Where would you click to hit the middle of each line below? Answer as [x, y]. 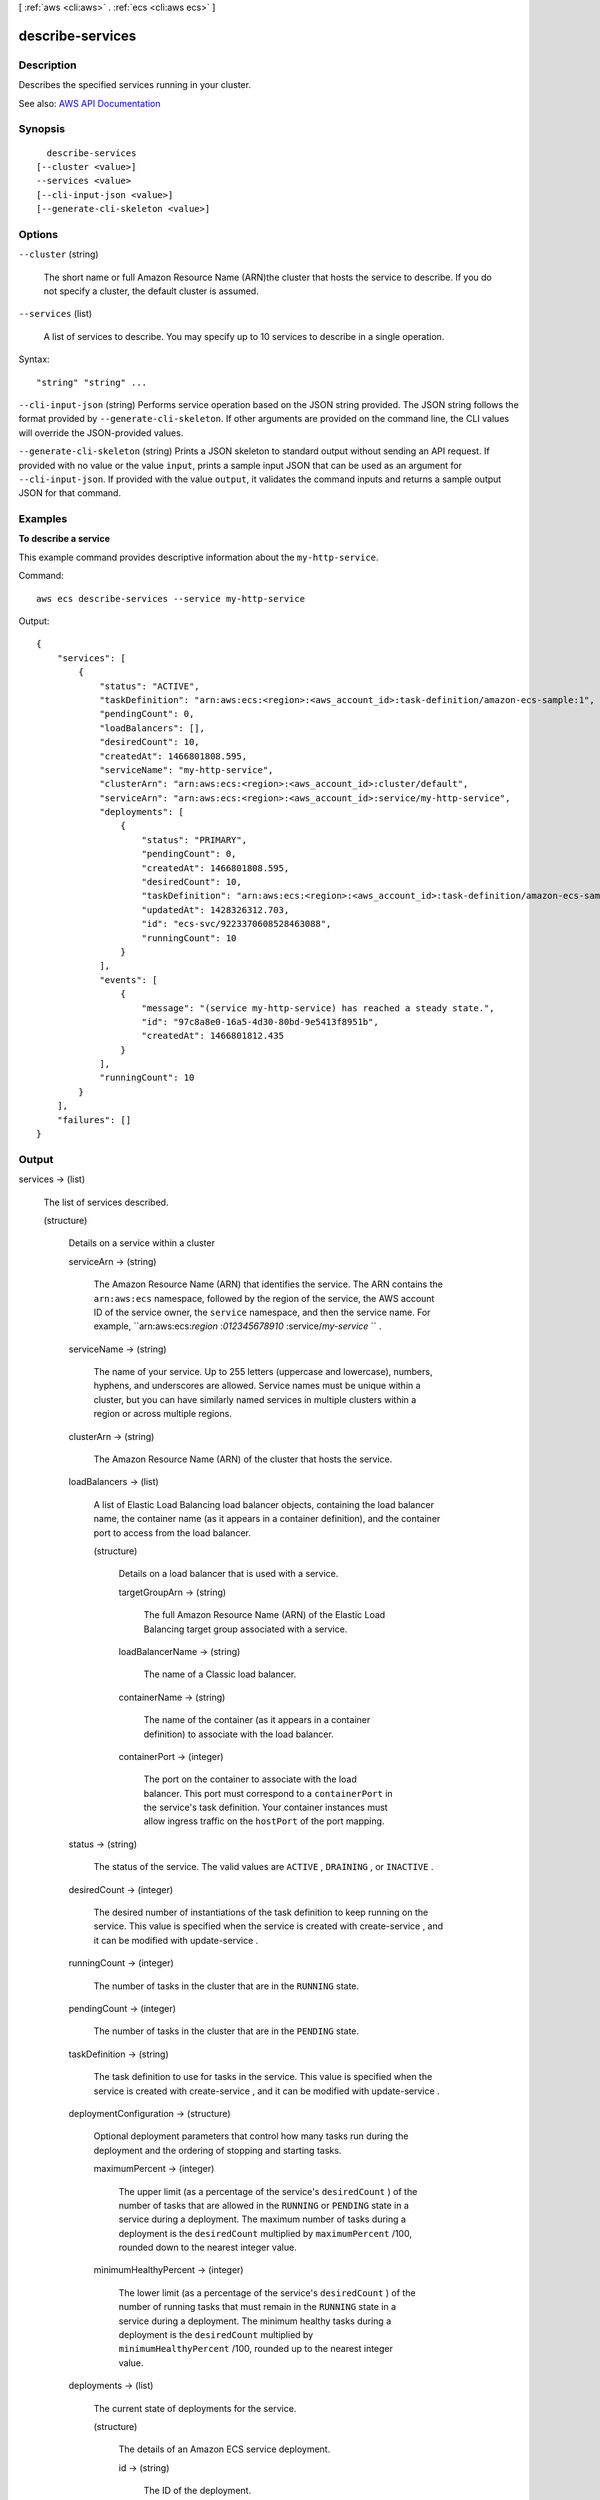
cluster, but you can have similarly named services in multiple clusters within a [255, 1399]
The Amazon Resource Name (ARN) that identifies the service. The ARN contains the [268, 1284]
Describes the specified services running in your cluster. [135, 85]
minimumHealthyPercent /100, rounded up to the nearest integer [256, 2349]
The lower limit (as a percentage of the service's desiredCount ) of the [267, 2292]
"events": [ [128, 979]
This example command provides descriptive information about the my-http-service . [198, 557]
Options [38, 234]
